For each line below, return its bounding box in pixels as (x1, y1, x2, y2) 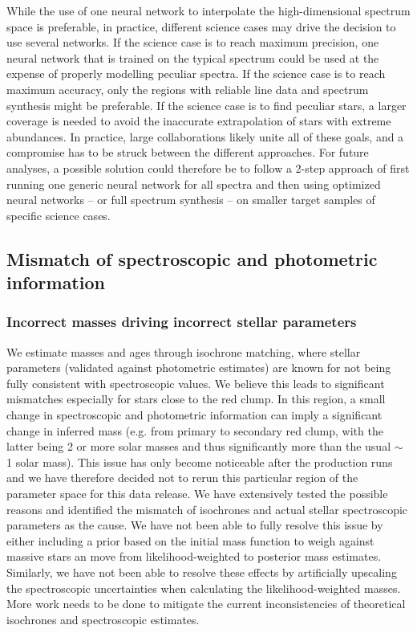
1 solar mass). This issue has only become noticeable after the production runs (6, 453, 393, 470)
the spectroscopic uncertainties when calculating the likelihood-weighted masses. (6, 579, 401, 596)
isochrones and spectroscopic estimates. (6, 611, 200, 627)
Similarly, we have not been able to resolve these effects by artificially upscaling (6, 564, 397, 581)
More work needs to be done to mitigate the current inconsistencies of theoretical (6, 595, 406, 612)
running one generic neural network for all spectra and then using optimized (6, 175, 381, 192)
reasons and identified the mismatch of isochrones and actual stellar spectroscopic (6, 500, 408, 517)
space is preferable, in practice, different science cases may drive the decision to (6, 18, 396, 35)
